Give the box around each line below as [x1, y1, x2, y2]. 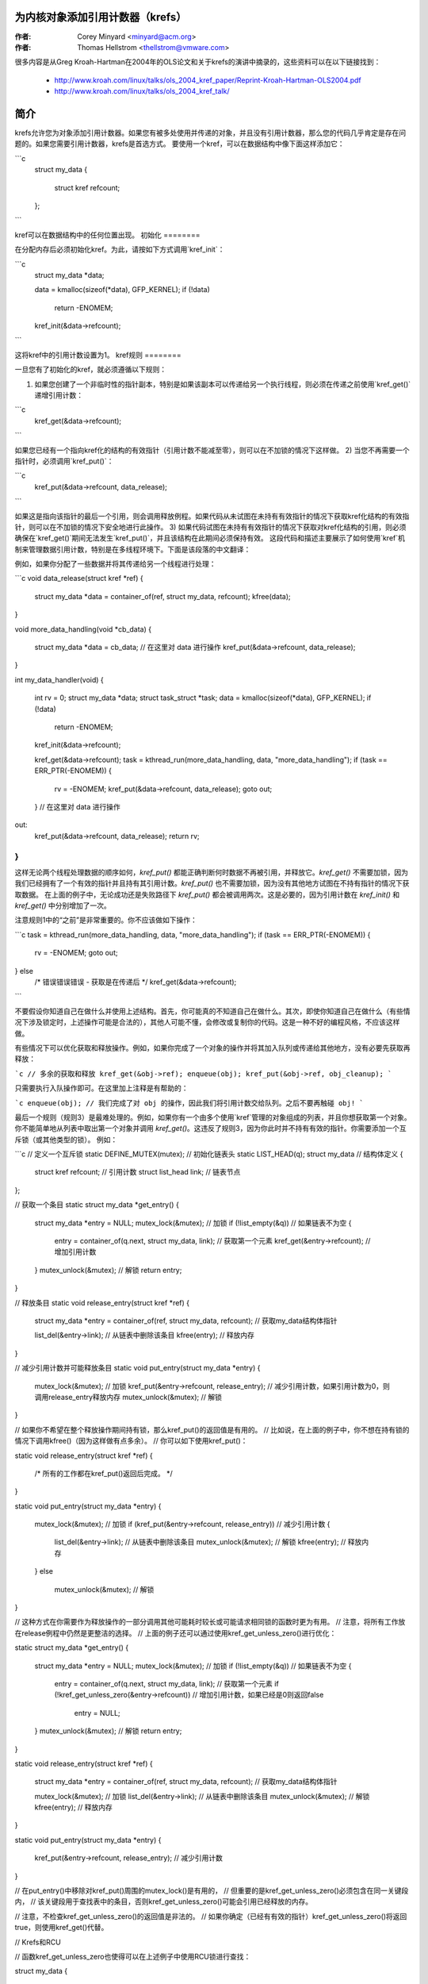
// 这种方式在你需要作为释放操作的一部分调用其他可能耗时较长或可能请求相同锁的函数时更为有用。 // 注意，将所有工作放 [14, 1617, 406, 1627]
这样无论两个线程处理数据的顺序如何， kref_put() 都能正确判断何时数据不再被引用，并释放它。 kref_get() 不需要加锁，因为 [14, 867, 408, 877]
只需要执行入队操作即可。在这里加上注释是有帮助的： [14, 1083, 189, 1093]
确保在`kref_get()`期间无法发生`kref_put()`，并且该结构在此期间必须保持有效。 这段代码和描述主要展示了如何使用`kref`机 [14, 533, 406, 543]
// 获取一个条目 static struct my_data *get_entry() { [14, 1200, 180, 1209]
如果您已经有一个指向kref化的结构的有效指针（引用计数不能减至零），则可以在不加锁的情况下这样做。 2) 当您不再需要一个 [14, 445, 410, 455]
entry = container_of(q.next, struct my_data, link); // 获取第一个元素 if [54, 1678, 279, 1688]
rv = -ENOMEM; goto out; [34, 948, 118, 958]
